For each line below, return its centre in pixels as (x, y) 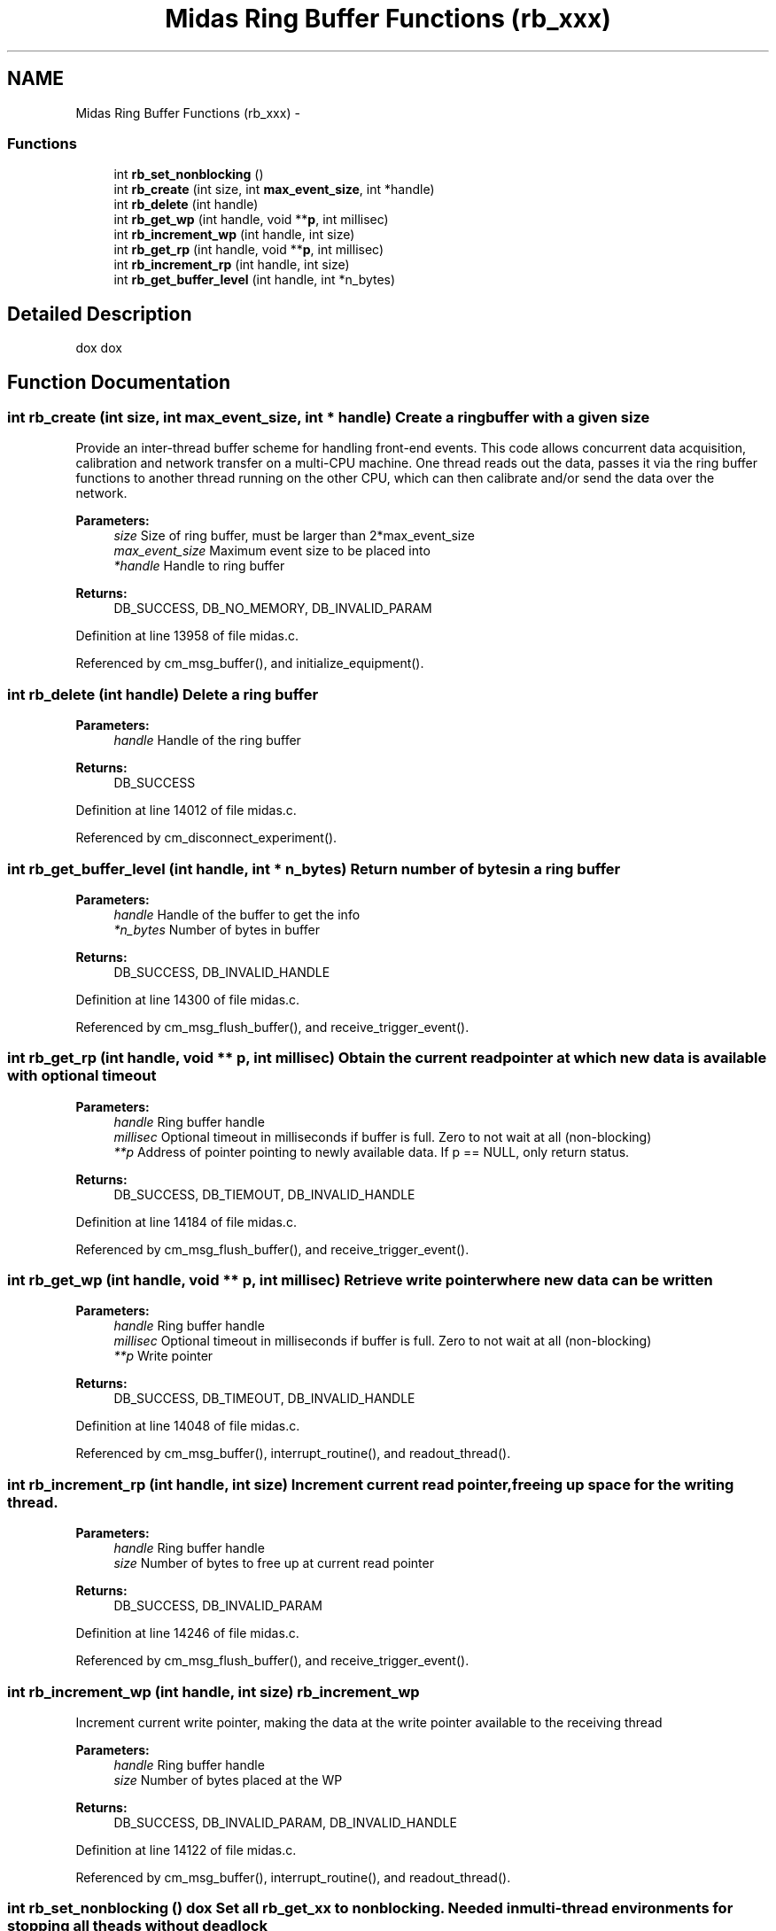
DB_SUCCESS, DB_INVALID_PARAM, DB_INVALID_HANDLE (285, 1822)
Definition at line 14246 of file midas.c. (187, 1633)
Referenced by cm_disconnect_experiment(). (206, 838)
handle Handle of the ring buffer (207, 741)
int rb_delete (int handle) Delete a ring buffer (163, 694)
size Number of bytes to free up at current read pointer (274, 1563)
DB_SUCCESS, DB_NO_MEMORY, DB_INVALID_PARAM (273, 609)
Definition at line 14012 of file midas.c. (186, 810)
